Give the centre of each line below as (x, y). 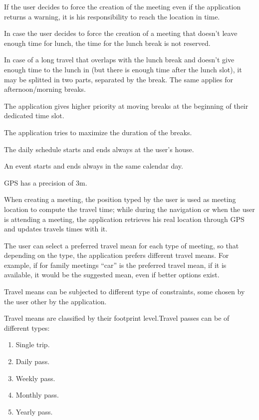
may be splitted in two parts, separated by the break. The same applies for (119, 79)
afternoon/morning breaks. (45, 89)
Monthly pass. (37, 395)
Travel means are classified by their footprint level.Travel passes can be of (117, 318)
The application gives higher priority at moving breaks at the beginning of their (126, 105)
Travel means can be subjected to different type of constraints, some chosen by (125, 292)
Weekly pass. (35, 378)
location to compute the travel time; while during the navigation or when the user (129, 209)
